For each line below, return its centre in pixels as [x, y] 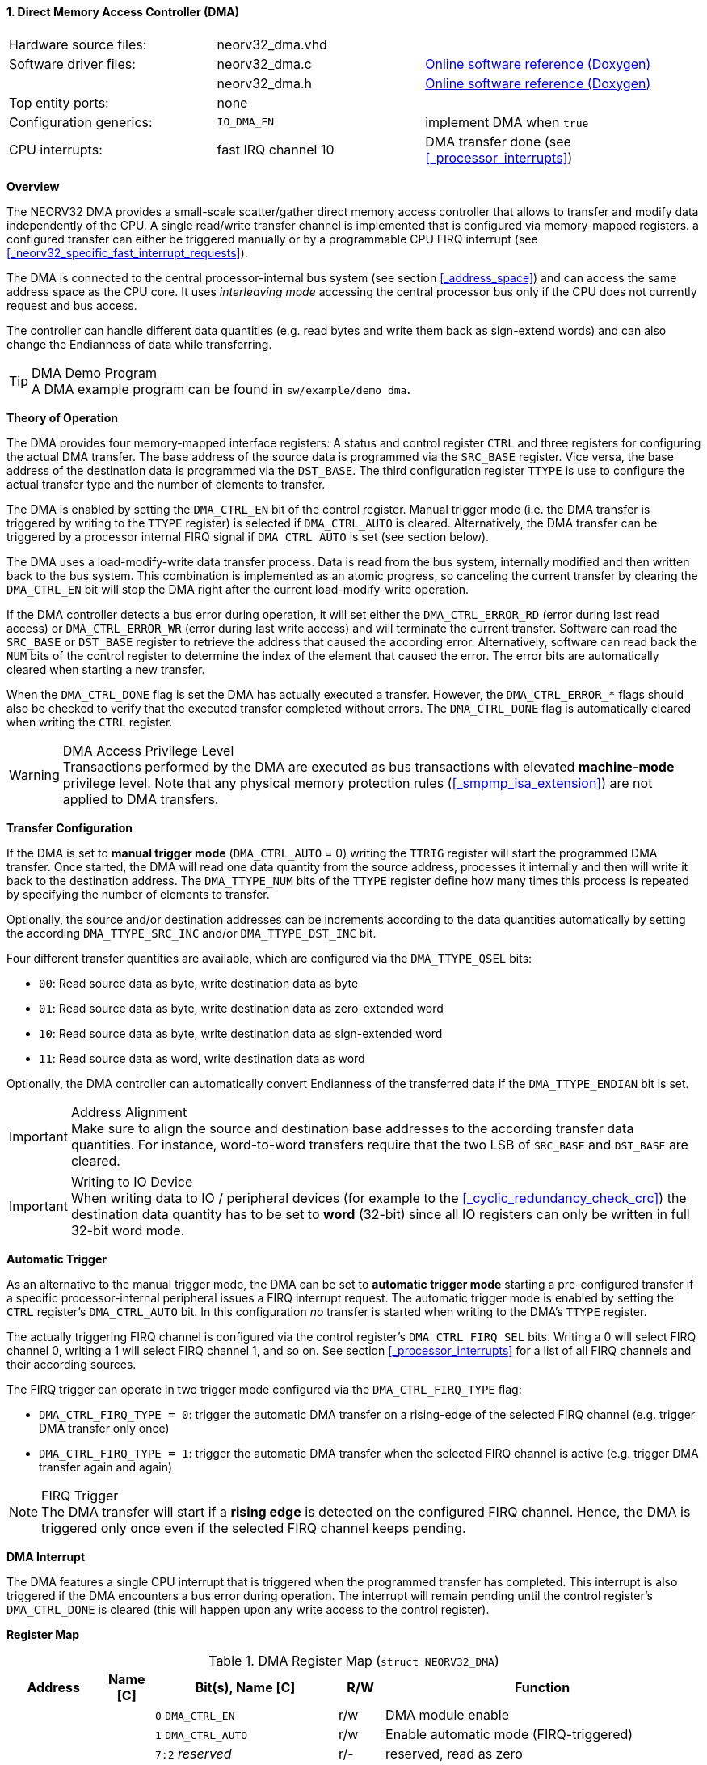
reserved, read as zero [454, 1753]
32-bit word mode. [128, 1230]
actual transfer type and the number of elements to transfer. [166, 484]
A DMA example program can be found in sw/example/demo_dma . [221, 389]
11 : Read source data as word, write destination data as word [202, 1058]
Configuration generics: [81, 122]
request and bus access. [72, 305]
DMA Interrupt [46, 1556]
